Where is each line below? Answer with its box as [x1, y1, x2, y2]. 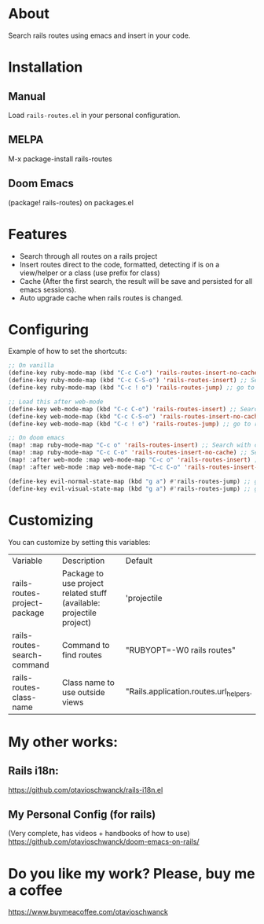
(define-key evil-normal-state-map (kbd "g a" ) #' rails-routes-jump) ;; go [8, 477, 262, 485]
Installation [8, 58, 83, 76]
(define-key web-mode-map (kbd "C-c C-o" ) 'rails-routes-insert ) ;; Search [8, 405, 262, 413]
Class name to [61, 677, 115, 688]
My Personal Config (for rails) [8, 808, 156, 821]
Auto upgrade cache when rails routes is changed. [19, 293, 183, 303]
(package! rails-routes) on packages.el [8, 197, 134, 207]
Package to [61, 568, 104, 579]
